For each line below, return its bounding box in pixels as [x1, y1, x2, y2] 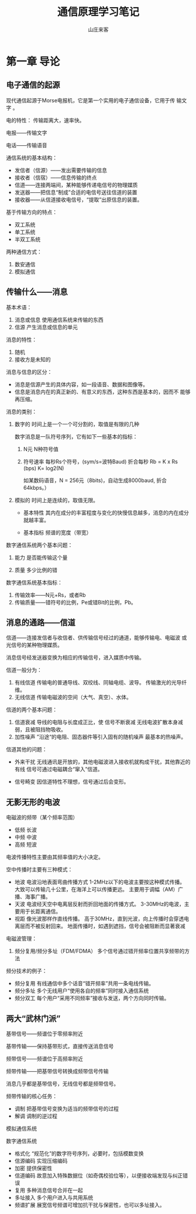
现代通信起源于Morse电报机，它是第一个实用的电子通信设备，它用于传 [6, 96, 176, 103]
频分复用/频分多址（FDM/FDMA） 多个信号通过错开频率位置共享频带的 [14, 948, 185, 955]
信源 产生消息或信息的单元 [14, 323, 78, 330]
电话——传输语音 [6, 142, 47, 149]
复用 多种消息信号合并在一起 [14, 1187, 83, 1193]
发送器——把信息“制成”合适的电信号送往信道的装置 [14, 189, 137, 196]
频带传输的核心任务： [6, 1093, 57, 1099]
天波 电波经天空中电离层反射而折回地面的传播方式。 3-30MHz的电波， [14, 901, 184, 908]
